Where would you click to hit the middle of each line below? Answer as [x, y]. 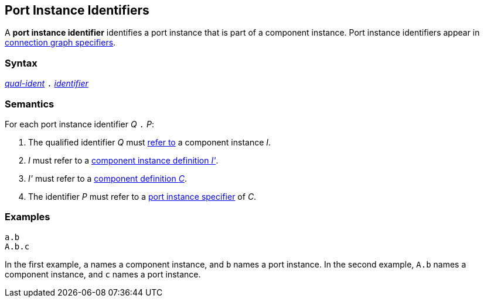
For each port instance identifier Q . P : [79, 124]
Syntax [21, 63]
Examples [28, 217]
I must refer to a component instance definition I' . [123, 160]
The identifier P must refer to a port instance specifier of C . [142, 196]
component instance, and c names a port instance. [103, 274]
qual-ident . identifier [47, 84]
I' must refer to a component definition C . [108, 178]
